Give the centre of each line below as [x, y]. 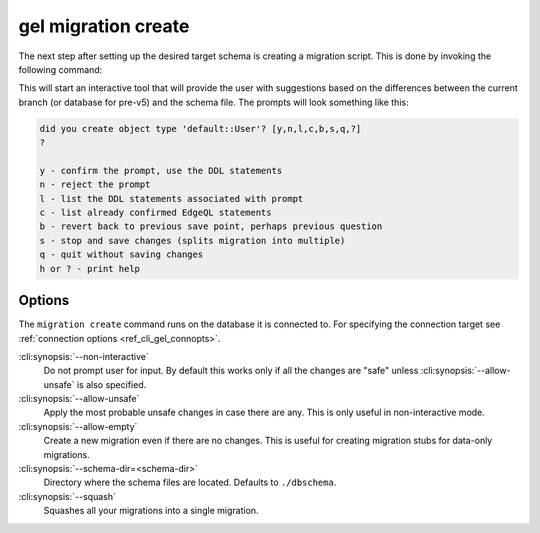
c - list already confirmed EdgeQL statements [155, 213]
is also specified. [111, 384]
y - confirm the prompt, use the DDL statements [161, 170]
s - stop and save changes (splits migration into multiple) [192, 240]
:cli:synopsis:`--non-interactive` [83, 356]
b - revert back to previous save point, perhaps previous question [211, 226]
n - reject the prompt [95, 184]
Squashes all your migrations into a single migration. [151, 511]
